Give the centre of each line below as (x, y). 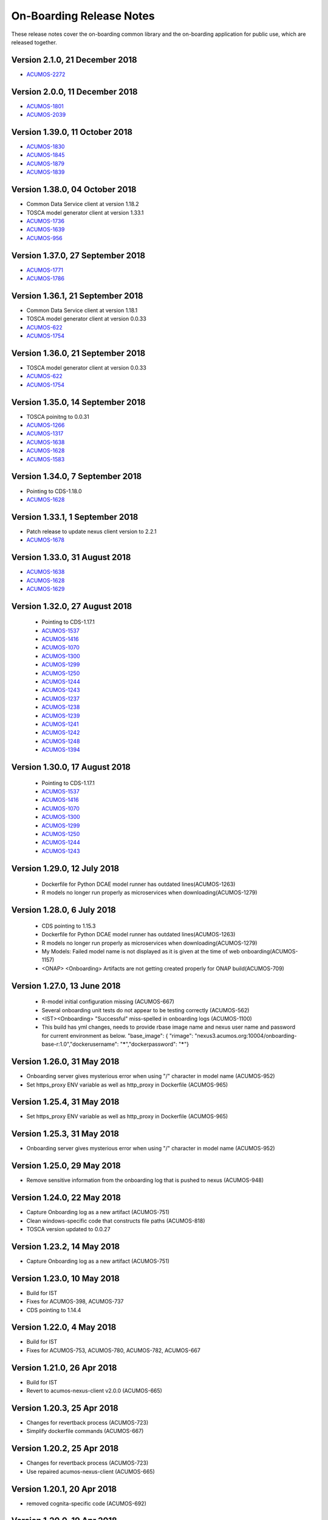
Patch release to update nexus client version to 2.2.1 (92, 531)
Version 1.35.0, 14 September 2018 (78, 402)
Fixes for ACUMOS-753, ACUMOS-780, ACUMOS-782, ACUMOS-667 (113, 1350)
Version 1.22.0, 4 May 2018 (64, 1328)
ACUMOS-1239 (61, 716)
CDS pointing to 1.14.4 (54, 1310)
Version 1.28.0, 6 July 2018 (64, 910)
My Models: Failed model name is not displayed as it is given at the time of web (141, 952)
